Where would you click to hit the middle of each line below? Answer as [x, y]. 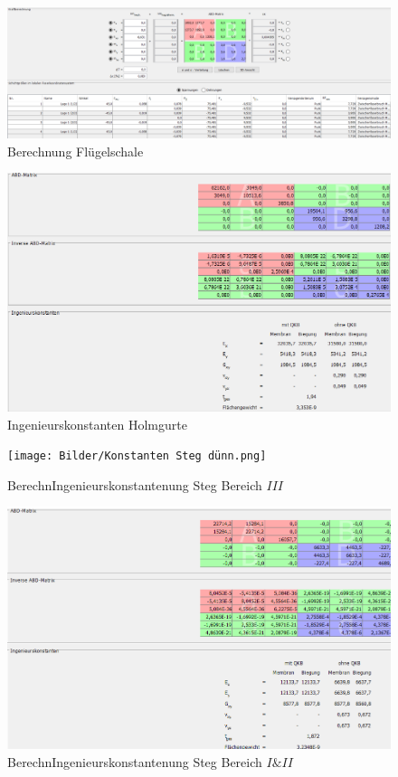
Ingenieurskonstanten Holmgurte [97, 424]
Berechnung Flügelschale [76, 151]
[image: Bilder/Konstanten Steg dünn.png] [137, 456]
